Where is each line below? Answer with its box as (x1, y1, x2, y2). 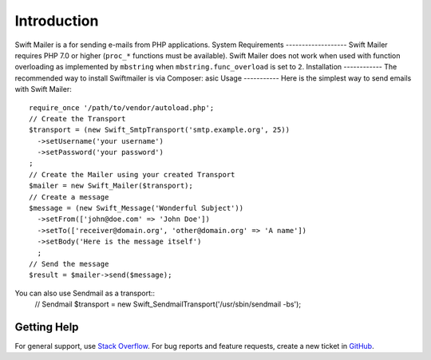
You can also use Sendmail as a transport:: (14, 288, 156, 298)
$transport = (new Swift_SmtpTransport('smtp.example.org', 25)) (29, 125, 291, 135)
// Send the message (29, 259, 109, 268)
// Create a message (29, 192, 109, 201)
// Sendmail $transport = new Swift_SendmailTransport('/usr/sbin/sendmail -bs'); (34, 299, 302, 309)
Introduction (14, 12, 99, 30)
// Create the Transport (29, 114, 126, 123)
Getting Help (14, 320, 79, 334)
